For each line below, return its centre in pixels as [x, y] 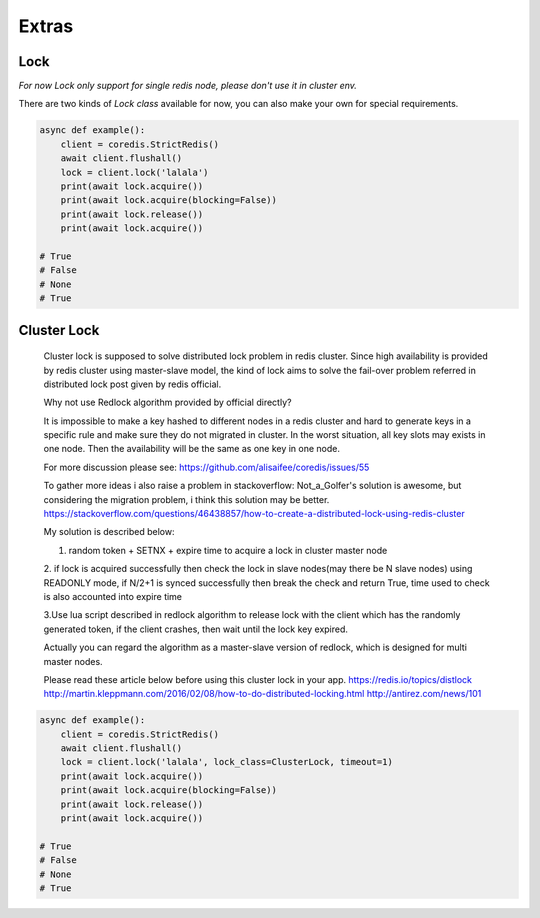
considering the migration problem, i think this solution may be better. [186, 499]
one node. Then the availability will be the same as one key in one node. [191, 449]
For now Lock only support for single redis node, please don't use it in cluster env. [187, 86]
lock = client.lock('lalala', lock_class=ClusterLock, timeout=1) [227, 762]
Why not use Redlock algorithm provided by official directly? [167, 402]
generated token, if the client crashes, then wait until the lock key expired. [196, 629]
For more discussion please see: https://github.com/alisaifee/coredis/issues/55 [206, 467]
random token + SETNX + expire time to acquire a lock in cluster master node [228, 550]
